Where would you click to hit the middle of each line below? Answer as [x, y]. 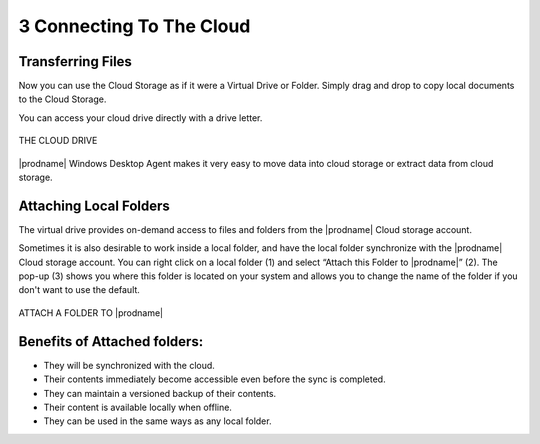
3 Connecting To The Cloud [134, 26]
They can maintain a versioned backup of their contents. [160, 393]
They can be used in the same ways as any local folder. [157, 421]
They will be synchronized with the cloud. [129, 365]
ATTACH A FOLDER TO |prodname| [91, 312]
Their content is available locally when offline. [137, 407]
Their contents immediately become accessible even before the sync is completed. [214, 379]
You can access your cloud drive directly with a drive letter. [140, 117]
